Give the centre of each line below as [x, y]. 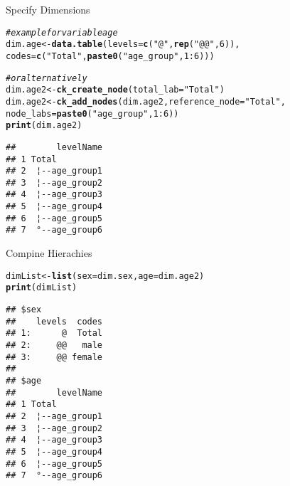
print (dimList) [42, 288]
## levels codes [54, 321]
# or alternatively [47, 78]
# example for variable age [62, 32]
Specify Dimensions [48, 9]
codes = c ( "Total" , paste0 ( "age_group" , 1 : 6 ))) [110, 56]
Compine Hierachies [49, 253]
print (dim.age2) [44, 126]
